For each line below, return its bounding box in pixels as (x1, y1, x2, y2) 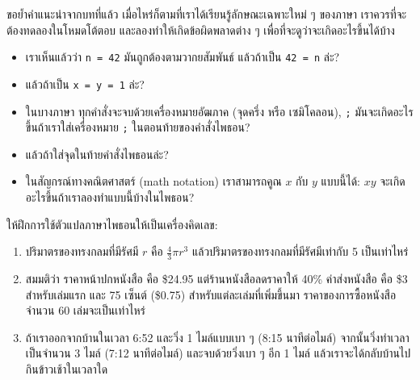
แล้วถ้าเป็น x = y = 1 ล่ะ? (25, 75, 145, 92)
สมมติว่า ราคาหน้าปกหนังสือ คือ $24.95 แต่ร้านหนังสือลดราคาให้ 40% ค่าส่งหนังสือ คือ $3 (25, 270, 408, 287)
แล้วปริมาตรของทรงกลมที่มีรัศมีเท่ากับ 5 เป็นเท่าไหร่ (191, 243, 409, 260)
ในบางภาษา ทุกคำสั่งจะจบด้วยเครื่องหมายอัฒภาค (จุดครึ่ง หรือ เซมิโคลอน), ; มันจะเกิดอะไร (25, 102, 414, 119)
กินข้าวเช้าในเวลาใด (25, 360, 108, 377)
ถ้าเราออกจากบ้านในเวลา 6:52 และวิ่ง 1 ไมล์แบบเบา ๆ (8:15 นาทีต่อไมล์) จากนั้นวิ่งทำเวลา (25, 328, 409, 345)
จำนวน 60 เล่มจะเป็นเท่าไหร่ (25, 302, 145, 319)
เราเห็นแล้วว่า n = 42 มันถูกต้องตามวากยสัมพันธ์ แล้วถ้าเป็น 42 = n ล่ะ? (25, 48, 340, 65)
